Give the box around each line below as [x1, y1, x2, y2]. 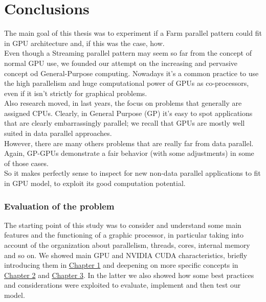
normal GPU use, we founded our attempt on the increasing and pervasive [4, 57, 238, 68]
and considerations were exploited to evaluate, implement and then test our [4, 280, 241, 290]
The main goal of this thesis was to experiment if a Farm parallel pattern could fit [4, 28, 262, 38]
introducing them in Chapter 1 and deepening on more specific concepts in [4, 260, 238, 270]
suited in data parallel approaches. [4, 128, 112, 138]
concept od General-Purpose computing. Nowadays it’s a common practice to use [4, 67, 259, 78]
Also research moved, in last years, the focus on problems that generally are [4, 98, 242, 108]
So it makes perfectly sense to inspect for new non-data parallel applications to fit [4, 168, 261, 178]
